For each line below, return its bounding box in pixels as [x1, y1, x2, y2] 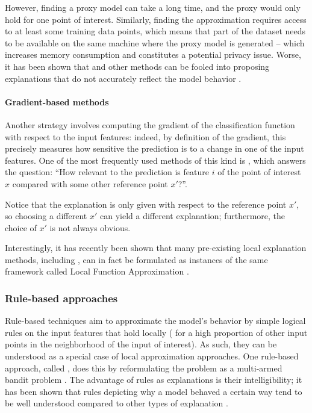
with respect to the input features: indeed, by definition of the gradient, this [5, 130, 286, 143]
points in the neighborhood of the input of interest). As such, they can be [5, 338, 277, 350]
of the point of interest [217, 166, 301, 178]
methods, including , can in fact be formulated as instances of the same [5, 253, 268, 265]
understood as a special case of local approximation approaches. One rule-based [5, 350, 299, 362]
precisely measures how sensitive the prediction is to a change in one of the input [5, 142, 304, 155]
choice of [5, 221, 37, 234]
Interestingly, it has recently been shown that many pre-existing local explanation [5, 241, 307, 254]
